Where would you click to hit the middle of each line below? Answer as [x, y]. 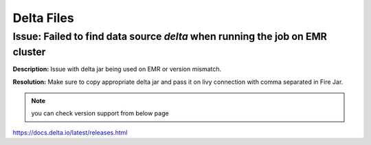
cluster [29, 52]
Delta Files [44, 18]
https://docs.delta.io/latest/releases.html [70, 132]
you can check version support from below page [100, 113]
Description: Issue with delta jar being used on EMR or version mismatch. [117, 69]
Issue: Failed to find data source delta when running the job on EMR [170, 36]
